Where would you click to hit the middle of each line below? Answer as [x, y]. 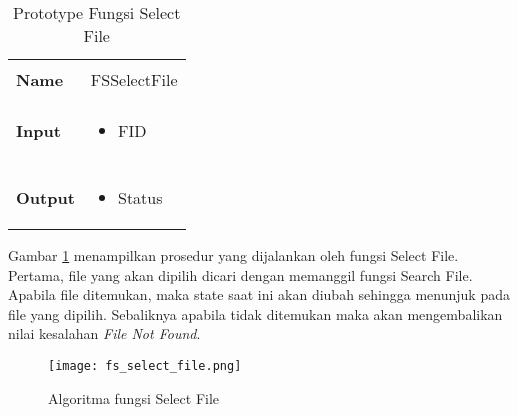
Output [45, 197]
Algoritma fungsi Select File [134, 397]
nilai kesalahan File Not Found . [104, 333]
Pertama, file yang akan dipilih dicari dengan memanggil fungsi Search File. [240, 274]
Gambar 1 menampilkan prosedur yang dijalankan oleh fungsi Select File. [233, 255]
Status [140, 197]
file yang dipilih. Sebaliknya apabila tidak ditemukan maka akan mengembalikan [255, 313]
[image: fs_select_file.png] [145, 365]
